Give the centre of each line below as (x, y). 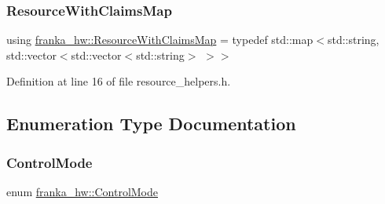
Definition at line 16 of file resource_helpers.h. (119, 81)
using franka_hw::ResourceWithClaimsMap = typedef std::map (160, 40)
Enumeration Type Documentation (151, 124)
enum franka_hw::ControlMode (82, 191)
